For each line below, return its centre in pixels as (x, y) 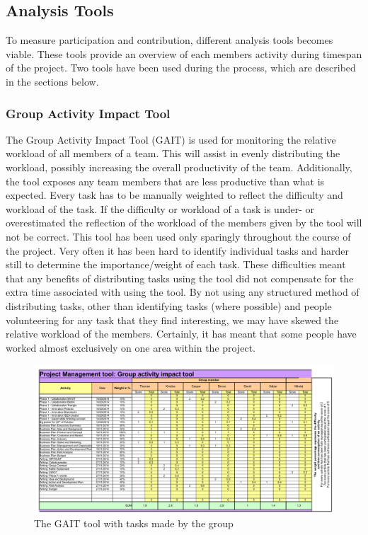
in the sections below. (52, 81)
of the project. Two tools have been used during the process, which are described (181, 68)
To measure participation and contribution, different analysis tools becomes (169, 40)
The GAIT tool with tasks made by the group (134, 523)
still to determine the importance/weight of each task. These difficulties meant (176, 264)
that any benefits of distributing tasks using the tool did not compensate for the (180, 278)
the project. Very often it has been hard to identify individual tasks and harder (178, 250)
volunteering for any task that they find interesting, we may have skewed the (172, 320)
